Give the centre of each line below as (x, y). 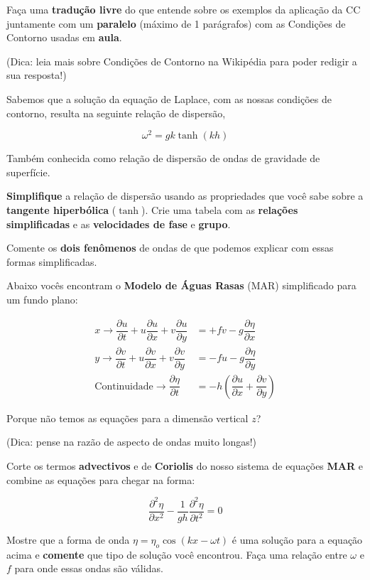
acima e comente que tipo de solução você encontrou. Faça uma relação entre (177, 554)
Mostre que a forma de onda (68, 539)
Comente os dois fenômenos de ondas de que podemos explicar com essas (170, 248)
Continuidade (124, 386)
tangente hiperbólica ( (61, 210)
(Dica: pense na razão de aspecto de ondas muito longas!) (132, 442)
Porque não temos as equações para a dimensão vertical (127, 418)
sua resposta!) (37, 75)
